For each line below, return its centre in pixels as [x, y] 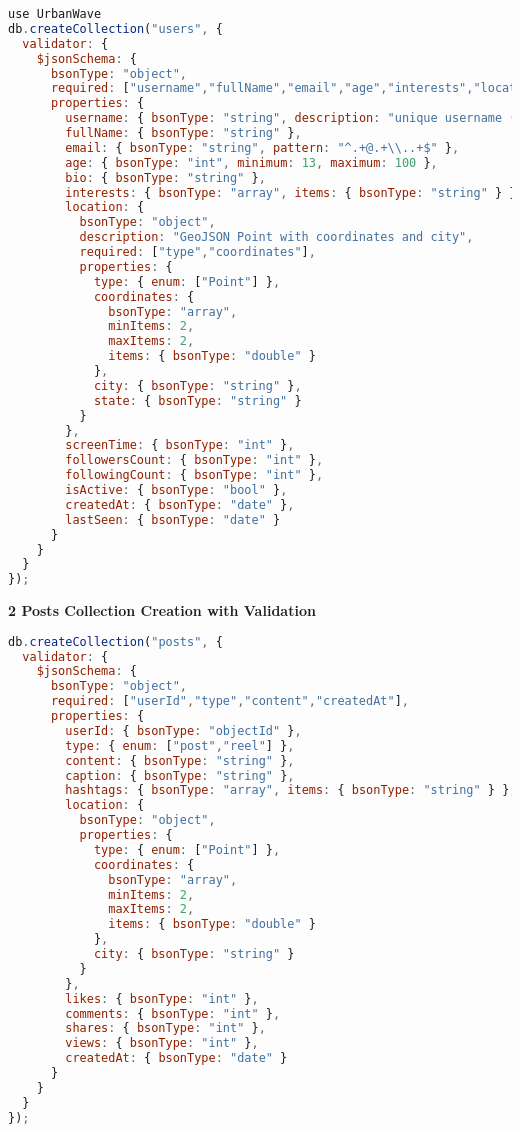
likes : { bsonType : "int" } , [162, 998]
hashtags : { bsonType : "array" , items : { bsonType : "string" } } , [291, 790]
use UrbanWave [55, 14]
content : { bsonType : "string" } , [180, 760]
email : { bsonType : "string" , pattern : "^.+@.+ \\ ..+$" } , [262, 147]
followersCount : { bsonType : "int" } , [194, 460]
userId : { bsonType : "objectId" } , [183, 730]
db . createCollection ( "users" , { [115, 28]
